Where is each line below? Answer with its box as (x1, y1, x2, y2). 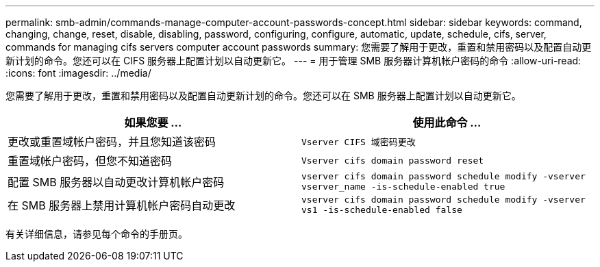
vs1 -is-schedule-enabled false (301, 205, 462, 215)
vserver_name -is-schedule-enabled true (301, 181, 505, 192)
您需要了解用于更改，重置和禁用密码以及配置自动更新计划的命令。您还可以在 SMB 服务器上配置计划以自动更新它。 (5, 90, 521, 101)
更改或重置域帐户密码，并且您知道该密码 (8, 135, 216, 149)
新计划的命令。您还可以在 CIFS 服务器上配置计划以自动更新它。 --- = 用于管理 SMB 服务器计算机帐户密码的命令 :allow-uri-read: (5, 55, 582, 66)
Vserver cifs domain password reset (301, 155, 484, 166)
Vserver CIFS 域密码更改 (301, 136, 416, 147)
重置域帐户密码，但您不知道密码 (8, 154, 173, 168)
